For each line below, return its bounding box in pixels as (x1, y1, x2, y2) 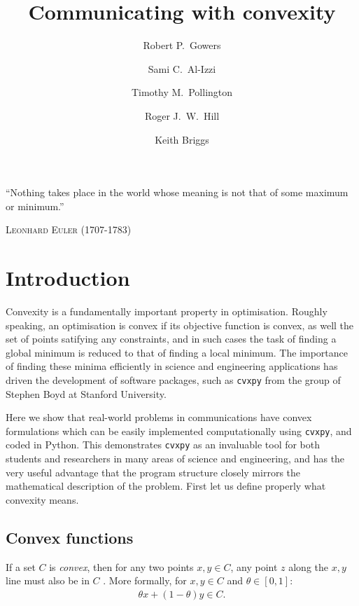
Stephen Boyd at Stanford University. (6, 386, 167, 401)
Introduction (6, 263, 130, 292)
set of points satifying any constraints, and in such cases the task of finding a (6, 331, 337, 346)
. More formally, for (103, 573, 187, 588)
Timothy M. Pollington (131, 85, 233, 99)
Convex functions (6, 526, 134, 548)
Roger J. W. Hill (144, 108, 220, 123)
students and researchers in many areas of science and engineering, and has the (6, 451, 345, 466)
